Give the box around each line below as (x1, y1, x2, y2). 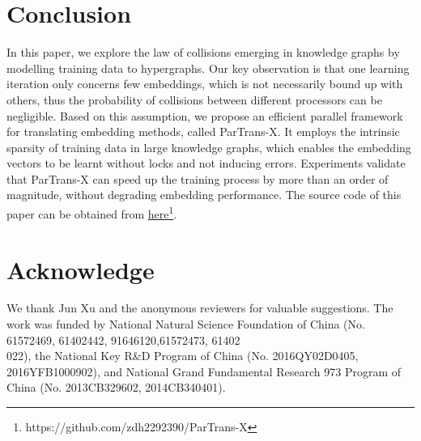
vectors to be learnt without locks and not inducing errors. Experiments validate (6, 155, 406, 172)
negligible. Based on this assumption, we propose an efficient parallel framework (6, 107, 403, 124)
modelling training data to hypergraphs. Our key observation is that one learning (6, 59, 410, 76)
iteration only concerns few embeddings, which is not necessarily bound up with (6, 75, 403, 92)
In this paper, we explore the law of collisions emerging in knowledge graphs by (6, 44, 400, 61)
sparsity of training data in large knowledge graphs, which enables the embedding (6, 138, 411, 155)
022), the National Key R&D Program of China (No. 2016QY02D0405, (6, 347, 359, 364)
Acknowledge (6, 252, 155, 286)
